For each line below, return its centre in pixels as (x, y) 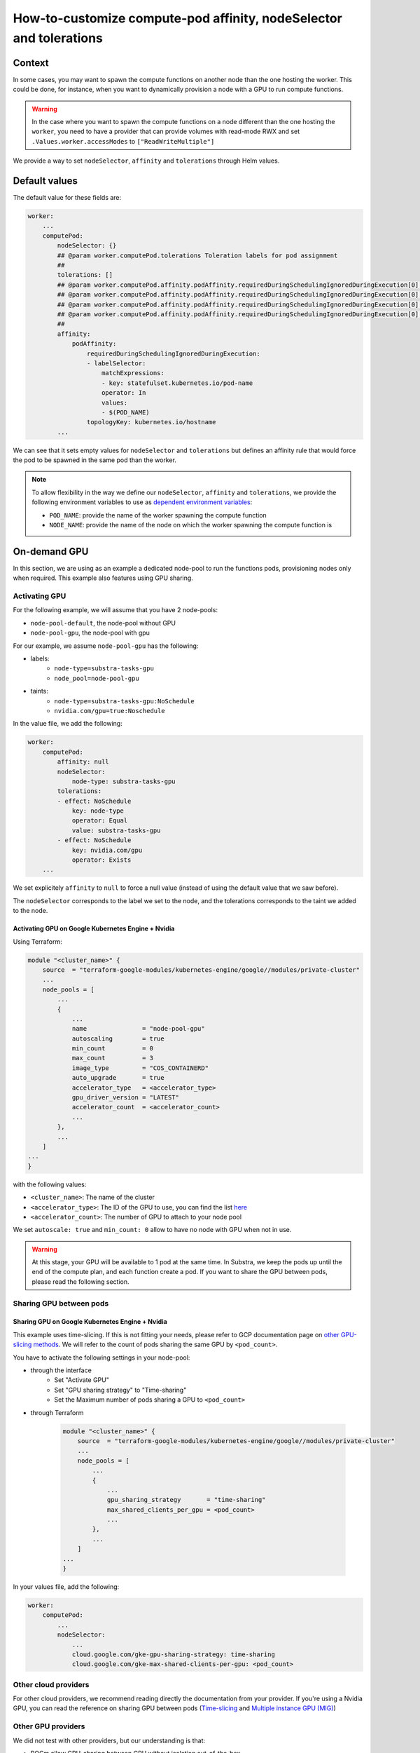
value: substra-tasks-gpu (116, 830)
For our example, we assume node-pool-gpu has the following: (106, 646)
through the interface (61, 1370)
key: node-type (98, 811)
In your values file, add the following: (66, 1587)
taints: (40, 691)
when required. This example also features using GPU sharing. (103, 578)
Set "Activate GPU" (82, 1380)
